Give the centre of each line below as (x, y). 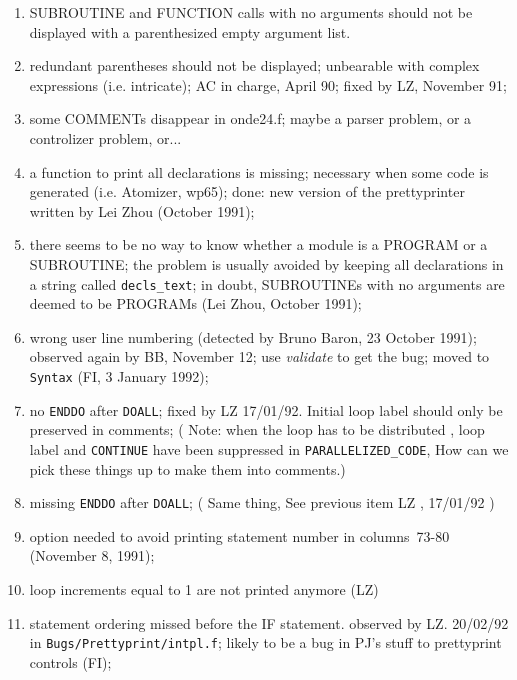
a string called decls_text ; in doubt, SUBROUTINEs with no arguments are (267, 283)
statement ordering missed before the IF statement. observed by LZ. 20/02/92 (269, 622)
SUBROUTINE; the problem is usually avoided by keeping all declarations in (266, 263)
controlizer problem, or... (105, 137)
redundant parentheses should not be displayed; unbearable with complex (254, 65)
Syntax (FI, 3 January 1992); (119, 375)
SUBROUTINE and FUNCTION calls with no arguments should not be (251, 12)
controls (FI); (70, 661)
